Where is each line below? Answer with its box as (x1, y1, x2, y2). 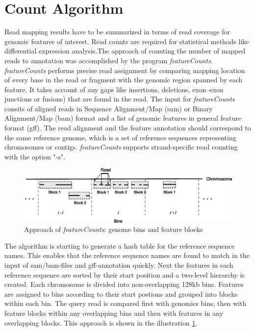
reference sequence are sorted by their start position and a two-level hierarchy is (4, 269, 245, 280)
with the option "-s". (4, 151, 66, 161)
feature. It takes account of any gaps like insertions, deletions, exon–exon (4, 84, 224, 94)
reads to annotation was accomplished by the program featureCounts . (4, 55, 213, 65)
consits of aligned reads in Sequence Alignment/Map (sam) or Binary (4, 103, 213, 113)
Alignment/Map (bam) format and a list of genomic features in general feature (4, 113, 241, 123)
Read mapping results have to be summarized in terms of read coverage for (4, 26, 230, 37)
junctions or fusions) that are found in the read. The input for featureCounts (4, 94, 235, 104)
